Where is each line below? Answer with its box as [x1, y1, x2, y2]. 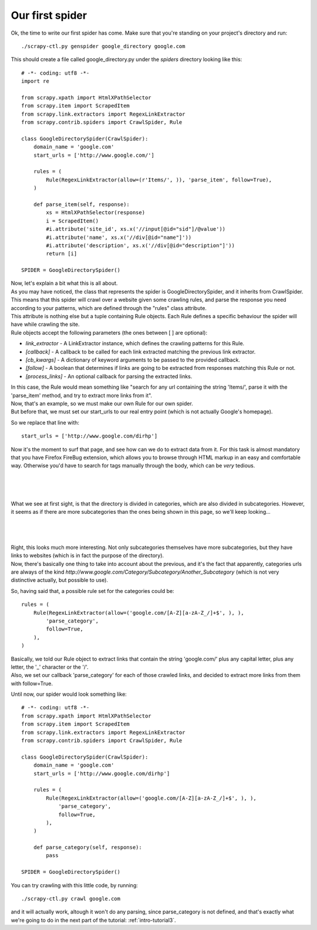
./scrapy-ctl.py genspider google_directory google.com [21, 43, 186, 49]
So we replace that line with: [11, 419, 79, 426]
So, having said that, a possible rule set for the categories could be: [11, 587, 174, 594]
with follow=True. [11, 680, 53, 687]
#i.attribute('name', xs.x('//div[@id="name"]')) [46, 234, 192, 241]
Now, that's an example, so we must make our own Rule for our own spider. [11, 400, 193, 407]
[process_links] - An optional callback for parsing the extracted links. [25, 373, 193, 380]
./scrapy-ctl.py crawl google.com [21, 895, 120, 902]
